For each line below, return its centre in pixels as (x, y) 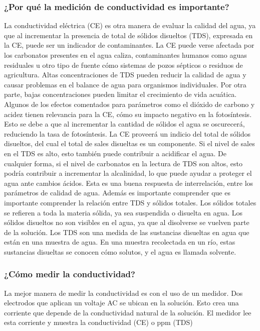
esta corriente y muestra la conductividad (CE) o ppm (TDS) (98, 322)
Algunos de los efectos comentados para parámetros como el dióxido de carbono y (129, 104)
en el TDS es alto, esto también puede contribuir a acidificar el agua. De (115, 153)
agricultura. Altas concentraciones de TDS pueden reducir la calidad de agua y (125, 75)
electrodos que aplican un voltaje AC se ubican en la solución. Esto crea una (121, 303)
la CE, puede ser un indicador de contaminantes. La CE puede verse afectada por (129, 45)
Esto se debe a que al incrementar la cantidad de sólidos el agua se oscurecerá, (124, 124)
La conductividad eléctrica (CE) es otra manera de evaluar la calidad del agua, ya (130, 25)
